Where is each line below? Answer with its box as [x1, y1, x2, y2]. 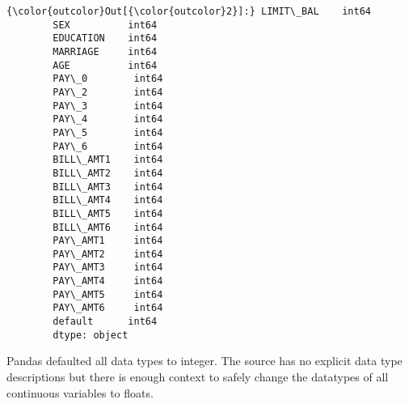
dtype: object [53, 329, 129, 341]
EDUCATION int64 [53, 32, 158, 45]
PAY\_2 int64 [53, 86, 163, 98]
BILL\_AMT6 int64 [53, 221, 163, 233]
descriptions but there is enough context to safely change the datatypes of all [6, 368, 389, 385]
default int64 [53, 316, 158, 328]
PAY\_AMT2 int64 [53, 248, 163, 260]
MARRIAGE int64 [53, 45, 158, 57]
